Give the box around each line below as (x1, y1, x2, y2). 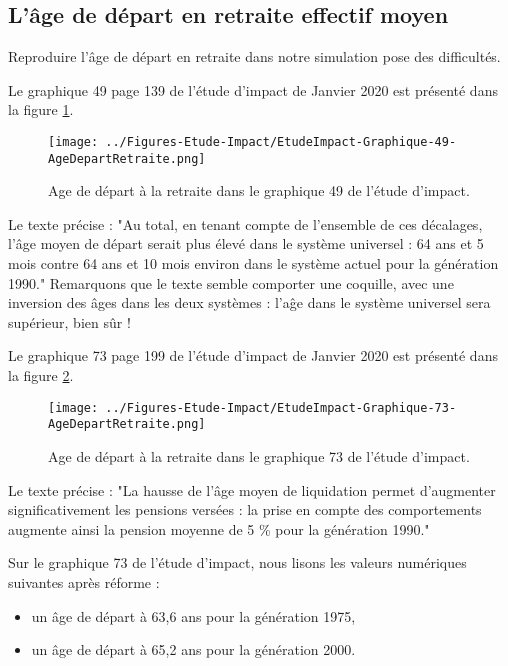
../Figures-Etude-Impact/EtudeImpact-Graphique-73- (105, 400, 457, 415)
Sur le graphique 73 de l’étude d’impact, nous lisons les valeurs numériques (8, 552, 467, 573)
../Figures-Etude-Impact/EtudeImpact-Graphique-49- (105, 134, 457, 149)
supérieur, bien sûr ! (8, 311, 131, 332)
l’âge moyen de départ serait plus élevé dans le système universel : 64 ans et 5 (8, 233, 484, 254)
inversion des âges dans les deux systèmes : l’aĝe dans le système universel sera (8, 292, 491, 313)
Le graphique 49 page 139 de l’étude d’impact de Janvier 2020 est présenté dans (8, 79, 498, 100)
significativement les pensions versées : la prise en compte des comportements (8, 499, 482, 520)
